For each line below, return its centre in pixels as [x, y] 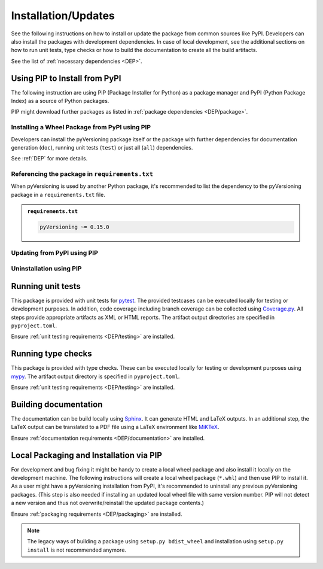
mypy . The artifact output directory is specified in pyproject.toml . [95, 376]
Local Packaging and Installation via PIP [87, 455]
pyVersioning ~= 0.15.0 [75, 227]
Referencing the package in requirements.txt [82, 174]
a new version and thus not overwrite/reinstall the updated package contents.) [108, 503]
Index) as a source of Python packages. [60, 101]
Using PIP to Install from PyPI [66, 78]
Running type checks [51, 354]
